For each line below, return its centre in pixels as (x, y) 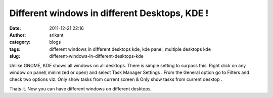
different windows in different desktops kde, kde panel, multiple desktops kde (130, 49)
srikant (56, 35)
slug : (15, 56)
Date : (15, 28)
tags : (15, 49)
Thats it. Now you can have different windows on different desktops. (80, 88)
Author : (18, 35)
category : (20, 42)
